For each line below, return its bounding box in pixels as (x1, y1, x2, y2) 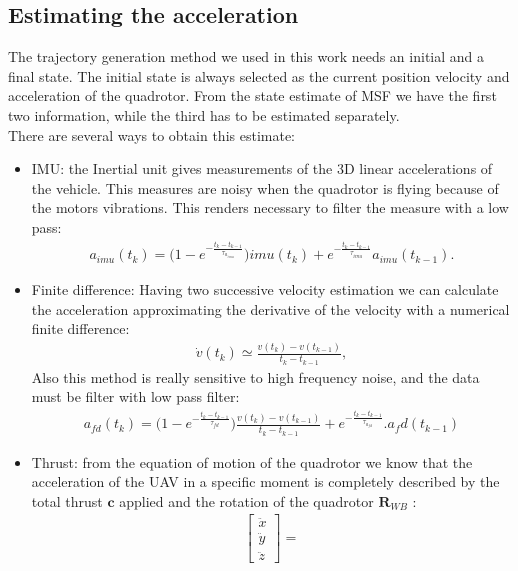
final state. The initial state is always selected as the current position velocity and (8, 65, 510, 86)
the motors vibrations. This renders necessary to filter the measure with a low (31, 197, 509, 218)
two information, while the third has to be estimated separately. (8, 104, 400, 125)
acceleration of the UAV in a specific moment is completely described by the (31, 471, 500, 492)
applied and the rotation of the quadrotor (119, 490, 374, 511)
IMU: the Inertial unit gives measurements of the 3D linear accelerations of (31, 158, 493, 179)
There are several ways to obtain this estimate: (8, 124, 295, 145)
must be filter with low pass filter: (31, 386, 240, 407)
